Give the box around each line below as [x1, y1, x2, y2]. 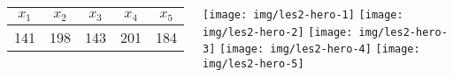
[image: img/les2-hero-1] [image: [203, 9, 403, 21]
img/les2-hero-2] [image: [203, 25, 353, 38]
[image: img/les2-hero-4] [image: [219, 43, 420, 56]
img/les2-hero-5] [203, 57, 304, 70]
